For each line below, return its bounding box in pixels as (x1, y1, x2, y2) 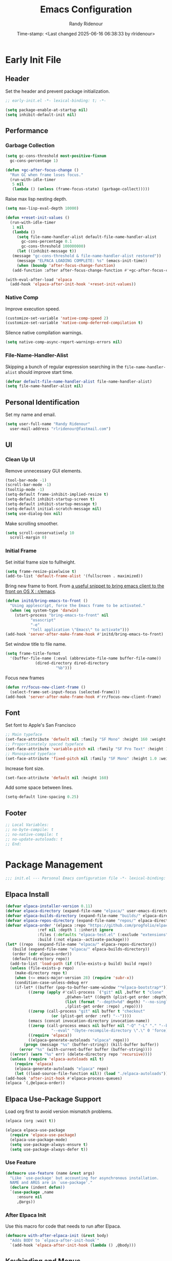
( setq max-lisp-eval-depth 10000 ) (5, 206, 79, 211)
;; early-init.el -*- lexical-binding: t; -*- (5, 98, 106, 103)
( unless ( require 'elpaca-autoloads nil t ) (10, 1057, 104, 1062)
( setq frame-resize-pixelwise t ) (5, 569, 77, 574)
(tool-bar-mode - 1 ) (5, 477, 47, 483)
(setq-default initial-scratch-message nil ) (5, 506, 102, 511)
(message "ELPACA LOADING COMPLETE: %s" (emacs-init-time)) (16, 258, 147, 263)
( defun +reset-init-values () (5, 215, 70, 221)
